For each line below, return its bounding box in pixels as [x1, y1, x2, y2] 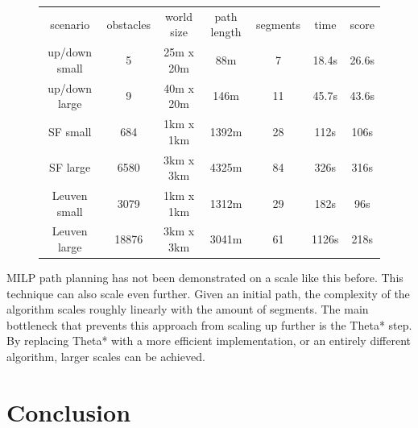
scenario [50, 15, 90, 32]
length [210, 23, 242, 40]
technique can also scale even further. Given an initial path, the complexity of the [6, 285, 410, 301]
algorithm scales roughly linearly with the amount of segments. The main [6, 301, 369, 318]
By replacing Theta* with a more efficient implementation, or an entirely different [6, 332, 412, 349]
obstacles [106, 15, 151, 32]
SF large [49, 159, 91, 176]
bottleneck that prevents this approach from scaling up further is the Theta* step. [6, 316, 412, 333]
